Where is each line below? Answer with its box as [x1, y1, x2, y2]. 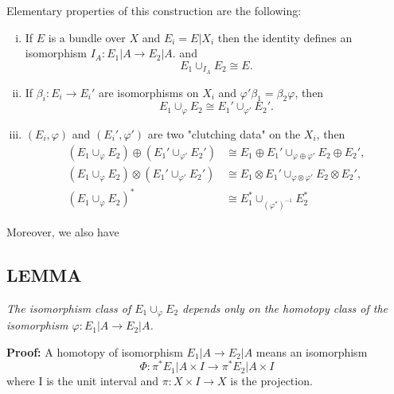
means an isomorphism [256, 343, 368, 360]
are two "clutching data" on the [147, 125, 301, 142]
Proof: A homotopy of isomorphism [6, 343, 183, 360]
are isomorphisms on [98, 84, 199, 100]
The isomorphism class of [6, 299, 131, 316]
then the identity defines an [217, 29, 353, 45]
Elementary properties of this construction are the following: [6, 2, 302, 18]
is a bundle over [48, 29, 126, 45]
